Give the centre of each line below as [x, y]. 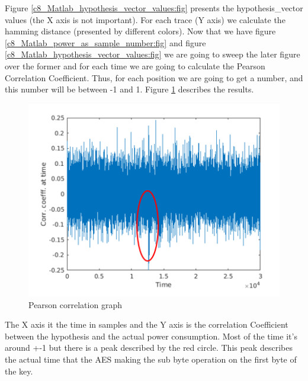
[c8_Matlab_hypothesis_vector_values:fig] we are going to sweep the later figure [153, 54]
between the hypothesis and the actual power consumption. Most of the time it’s [151, 336]
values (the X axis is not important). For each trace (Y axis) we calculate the [145, 19]
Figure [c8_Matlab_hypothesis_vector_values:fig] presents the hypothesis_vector [154, 8]
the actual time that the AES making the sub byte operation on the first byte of [151, 359]
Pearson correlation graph [75, 304]
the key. [19, 371]
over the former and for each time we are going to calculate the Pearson [135, 65]
